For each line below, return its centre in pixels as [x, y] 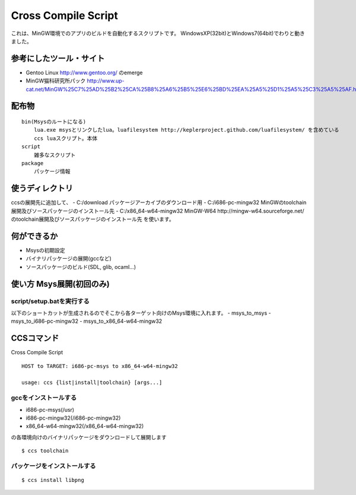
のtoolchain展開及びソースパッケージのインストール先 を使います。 [93, 219]
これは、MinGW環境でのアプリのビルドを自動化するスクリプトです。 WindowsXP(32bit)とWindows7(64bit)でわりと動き [158, 33]
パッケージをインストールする [53, 466]
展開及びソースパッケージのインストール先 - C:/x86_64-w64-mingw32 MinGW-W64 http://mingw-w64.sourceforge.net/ [158, 211]
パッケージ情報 [52, 172]
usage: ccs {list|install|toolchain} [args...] [92, 383]
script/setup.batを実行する [50, 301]
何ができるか [34, 236]
